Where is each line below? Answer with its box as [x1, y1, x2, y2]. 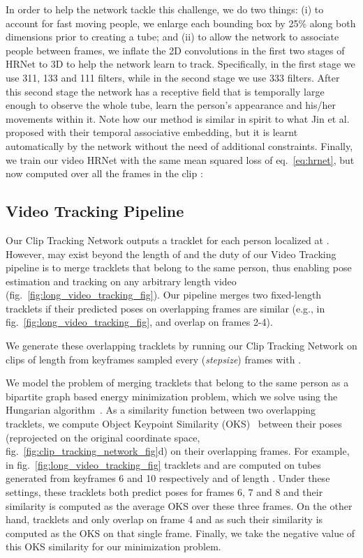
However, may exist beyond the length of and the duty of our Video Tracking [6, 246, 336, 261]
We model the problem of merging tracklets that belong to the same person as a [6, 375, 349, 390]
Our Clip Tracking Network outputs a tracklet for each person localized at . [6, 232, 329, 247]
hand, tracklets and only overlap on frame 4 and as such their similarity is [6, 512, 323, 527]
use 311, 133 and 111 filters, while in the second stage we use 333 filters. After [6, 70, 340, 84]
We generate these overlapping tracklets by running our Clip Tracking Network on [6, 338, 357, 353]
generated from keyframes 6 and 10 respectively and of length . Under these [6, 471, 330, 485]
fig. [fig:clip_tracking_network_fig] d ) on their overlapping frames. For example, [6, 444, 350, 458]
